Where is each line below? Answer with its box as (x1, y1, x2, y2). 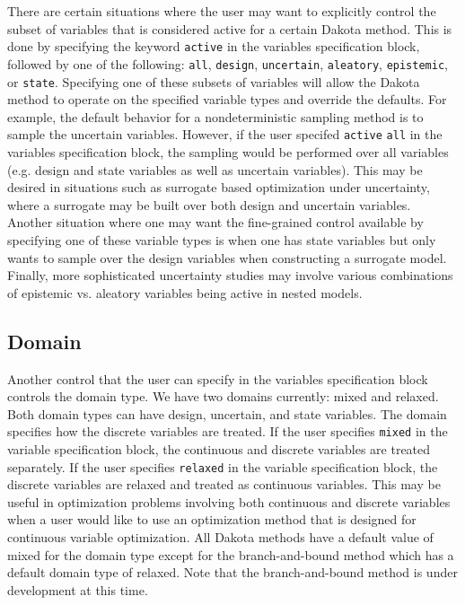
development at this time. (7, 580, 148, 599)
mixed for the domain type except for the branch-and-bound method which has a (7, 545, 454, 564)
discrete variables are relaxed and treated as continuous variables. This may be (7, 475, 441, 494)
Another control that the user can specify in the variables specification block (7, 369, 428, 388)
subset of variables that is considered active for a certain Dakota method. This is (7, 19, 452, 38)
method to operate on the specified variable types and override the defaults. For (7, 90, 447, 109)
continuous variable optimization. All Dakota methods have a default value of (7, 528, 434, 547)
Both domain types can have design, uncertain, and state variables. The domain (7, 404, 447, 423)
